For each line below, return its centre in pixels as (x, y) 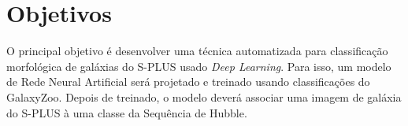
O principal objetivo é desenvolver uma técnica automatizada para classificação (197, 51)
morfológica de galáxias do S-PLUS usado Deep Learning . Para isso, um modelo (199, 66)
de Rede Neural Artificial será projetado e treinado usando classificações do (188, 82)
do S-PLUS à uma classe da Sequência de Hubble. (127, 112)
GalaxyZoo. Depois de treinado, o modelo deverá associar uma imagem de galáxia (204, 96)
